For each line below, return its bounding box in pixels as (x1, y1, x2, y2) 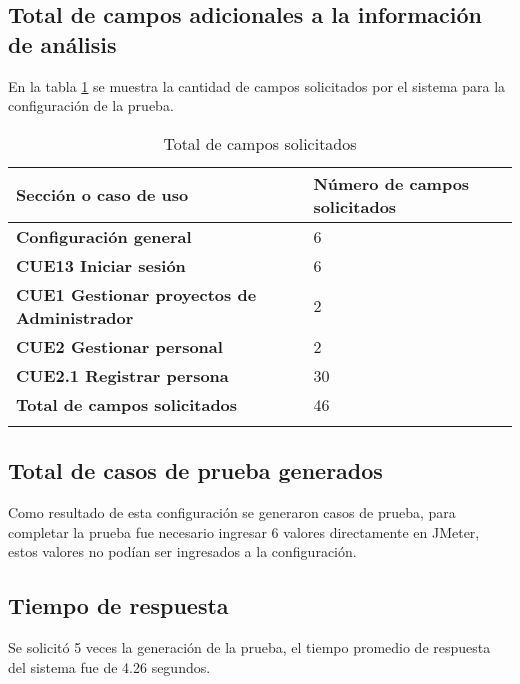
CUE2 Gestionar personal (16, 334, 223, 358)
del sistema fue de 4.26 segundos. (8, 656, 211, 677)
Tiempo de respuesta (8, 590, 229, 621)
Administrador (16, 305, 134, 329)
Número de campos (313, 171, 470, 195)
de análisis (8, 28, 117, 59)
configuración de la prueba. (8, 95, 174, 116)
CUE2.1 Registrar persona (16, 363, 229, 387)
